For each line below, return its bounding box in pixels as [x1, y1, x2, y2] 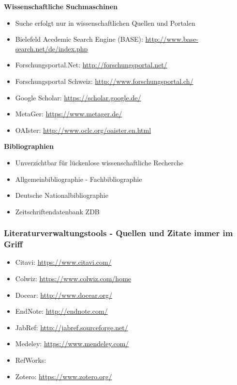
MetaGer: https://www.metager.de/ [15, 109, 122, 119]
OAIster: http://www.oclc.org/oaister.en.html [15, 125, 151, 135]
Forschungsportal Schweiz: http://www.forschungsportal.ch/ [15, 76, 193, 86]
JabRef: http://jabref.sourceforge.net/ [15, 322, 128, 332]
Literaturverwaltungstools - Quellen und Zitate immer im [4, 227, 233, 239]
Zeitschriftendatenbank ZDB [15, 206, 100, 216]
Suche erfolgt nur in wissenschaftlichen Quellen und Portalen [15, 17, 195, 28]
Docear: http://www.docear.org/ [15, 289, 113, 300]
